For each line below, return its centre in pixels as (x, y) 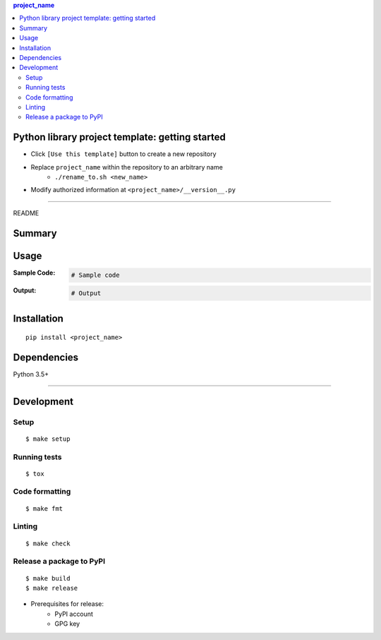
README (26, 213)
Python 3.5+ (31, 374)
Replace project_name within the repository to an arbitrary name (127, 167)
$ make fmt (44, 508)
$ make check (48, 543)
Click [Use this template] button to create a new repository (123, 154)
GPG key (67, 624)
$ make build (48, 578)
